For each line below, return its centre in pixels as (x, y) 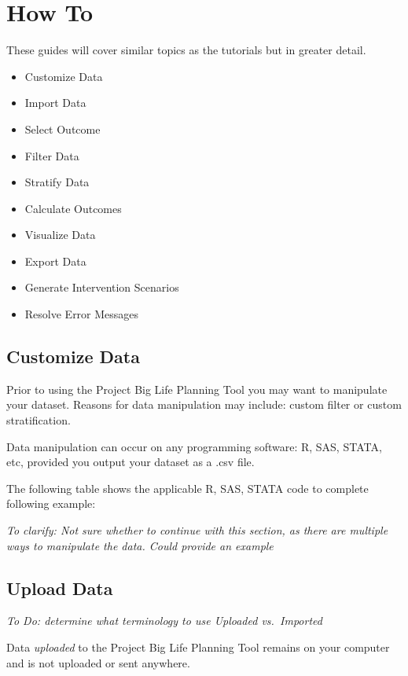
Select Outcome (62, 129)
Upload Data (60, 588)
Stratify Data (57, 182)
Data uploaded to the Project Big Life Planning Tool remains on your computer (198, 647)
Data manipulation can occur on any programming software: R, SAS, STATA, (194, 446)
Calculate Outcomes (73, 208)
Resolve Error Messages (82, 314)
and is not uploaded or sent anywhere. (98, 662)
